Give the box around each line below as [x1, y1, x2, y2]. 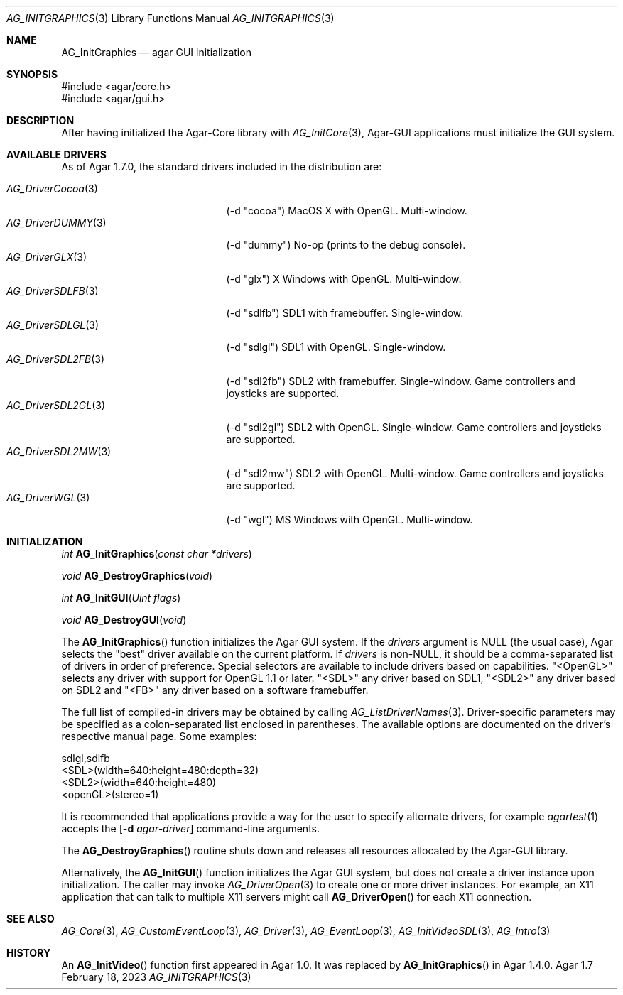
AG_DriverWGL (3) [6, 491, 90, 504]
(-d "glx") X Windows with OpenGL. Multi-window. [226, 273, 462, 285]
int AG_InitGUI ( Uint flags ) [61, 592, 181, 604]
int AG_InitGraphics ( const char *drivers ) [61, 548, 252, 560]
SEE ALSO [6, 913, 55, 925]
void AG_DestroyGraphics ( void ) [61, 570, 213, 582]
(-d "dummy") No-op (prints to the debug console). [226, 239, 466, 251]
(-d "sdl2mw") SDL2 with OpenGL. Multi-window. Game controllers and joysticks [226, 467, 605, 479]
